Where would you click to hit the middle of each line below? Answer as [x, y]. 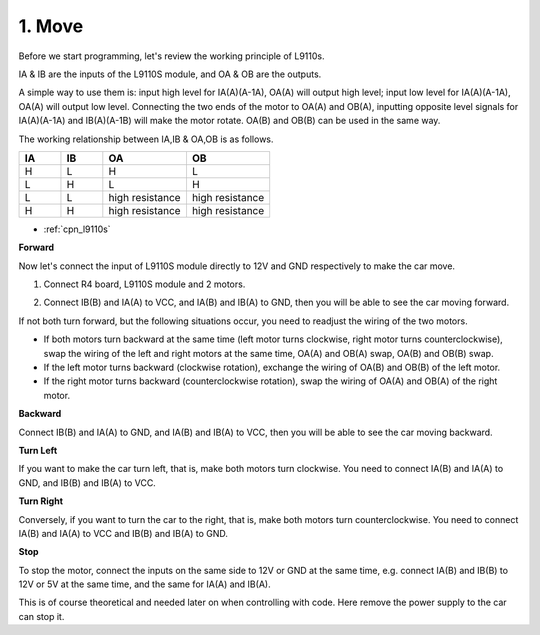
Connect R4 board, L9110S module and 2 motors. [144, 284]
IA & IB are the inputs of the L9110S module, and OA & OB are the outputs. [170, 74]
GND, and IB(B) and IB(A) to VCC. [87, 482]
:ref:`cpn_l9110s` [77, 229]
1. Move [51, 26]
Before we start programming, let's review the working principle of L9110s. [171, 56]
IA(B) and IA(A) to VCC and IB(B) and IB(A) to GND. [123, 533]
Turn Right [41, 501]
